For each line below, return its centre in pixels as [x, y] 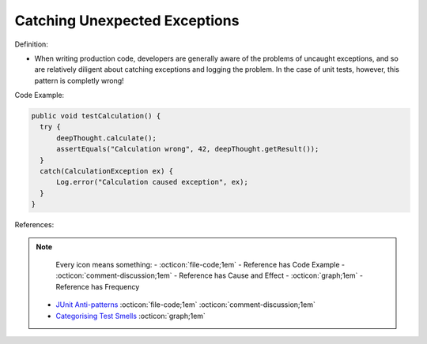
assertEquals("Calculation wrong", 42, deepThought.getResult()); [188, 149]
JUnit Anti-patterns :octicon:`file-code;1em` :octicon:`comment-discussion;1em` [185, 305]
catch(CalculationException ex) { [107, 171]
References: [34, 225]
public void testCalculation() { [96, 116]
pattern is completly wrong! [79, 80]
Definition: [32, 44]
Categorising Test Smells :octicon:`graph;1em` [130, 316]
